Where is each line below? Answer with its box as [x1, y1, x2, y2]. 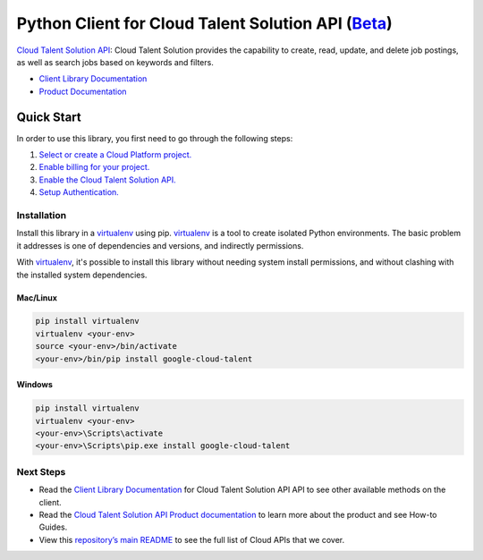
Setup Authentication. [38, 187, 120, 198]
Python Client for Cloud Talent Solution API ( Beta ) [16, 13, 393, 33]
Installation [16, 208, 67, 221]
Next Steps [16, 465, 66, 478]
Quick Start [16, 109, 81, 124]
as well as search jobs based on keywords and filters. [16, 56, 214, 67]
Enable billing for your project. [38, 162, 150, 173]
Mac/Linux [16, 292, 58, 303]
